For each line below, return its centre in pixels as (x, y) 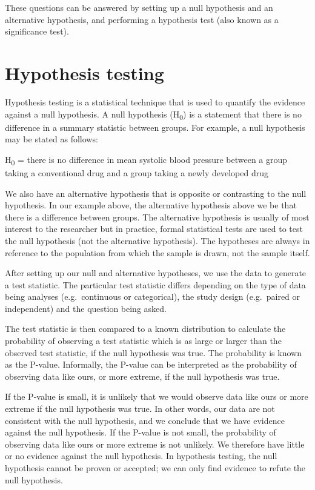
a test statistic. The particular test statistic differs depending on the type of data (155, 284)
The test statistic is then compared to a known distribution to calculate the (145, 329)
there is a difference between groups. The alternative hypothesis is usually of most (157, 217)
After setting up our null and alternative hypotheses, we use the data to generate (156, 273)
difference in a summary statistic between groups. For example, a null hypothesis (155, 127)
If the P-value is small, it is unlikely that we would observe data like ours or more (157, 396)
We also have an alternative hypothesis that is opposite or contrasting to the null (156, 193)
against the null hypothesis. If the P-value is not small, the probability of (141, 432)
